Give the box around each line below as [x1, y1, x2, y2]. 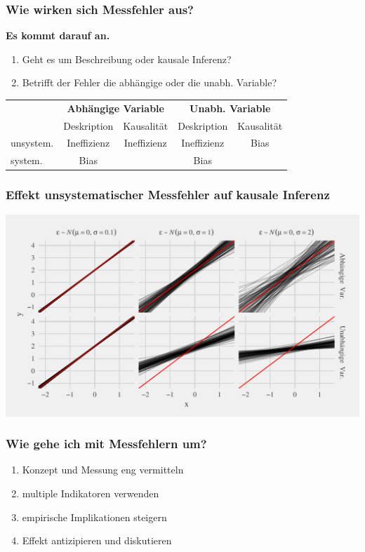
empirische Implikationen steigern [22, 509, 167, 524]
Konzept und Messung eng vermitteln [22, 462, 184, 477]
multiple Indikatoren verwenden [22, 485, 159, 500]
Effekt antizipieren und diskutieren [22, 533, 172, 548]
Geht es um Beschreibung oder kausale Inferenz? [22, 51, 232, 66]
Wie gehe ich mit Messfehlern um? [6, 435, 207, 452]
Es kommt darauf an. [6, 28, 110, 43]
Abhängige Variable [67, 100, 164, 115]
